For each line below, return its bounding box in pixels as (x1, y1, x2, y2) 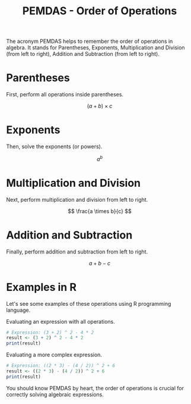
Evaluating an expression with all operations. (6, 318, 116, 325)
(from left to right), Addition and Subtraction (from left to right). (6, 51, 160, 58)
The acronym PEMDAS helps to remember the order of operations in (6, 37, 173, 45)
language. (6, 306, 31, 314)
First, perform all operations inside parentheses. (6, 91, 123, 98)
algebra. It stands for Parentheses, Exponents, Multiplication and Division (6, 44, 185, 51)
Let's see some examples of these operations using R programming (6, 300, 171, 307)
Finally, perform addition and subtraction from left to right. (6, 248, 148, 255)
